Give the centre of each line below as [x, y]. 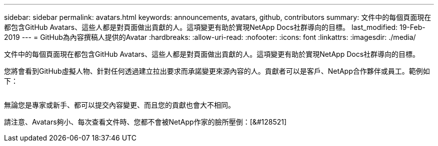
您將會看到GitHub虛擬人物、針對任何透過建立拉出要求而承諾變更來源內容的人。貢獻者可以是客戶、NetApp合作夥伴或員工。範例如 [217, 71]
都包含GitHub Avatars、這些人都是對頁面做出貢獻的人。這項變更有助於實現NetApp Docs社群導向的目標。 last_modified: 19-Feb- [215, 27]
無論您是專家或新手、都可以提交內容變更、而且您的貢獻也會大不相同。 [119, 105]
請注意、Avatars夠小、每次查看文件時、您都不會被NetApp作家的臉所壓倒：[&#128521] [145, 122]
